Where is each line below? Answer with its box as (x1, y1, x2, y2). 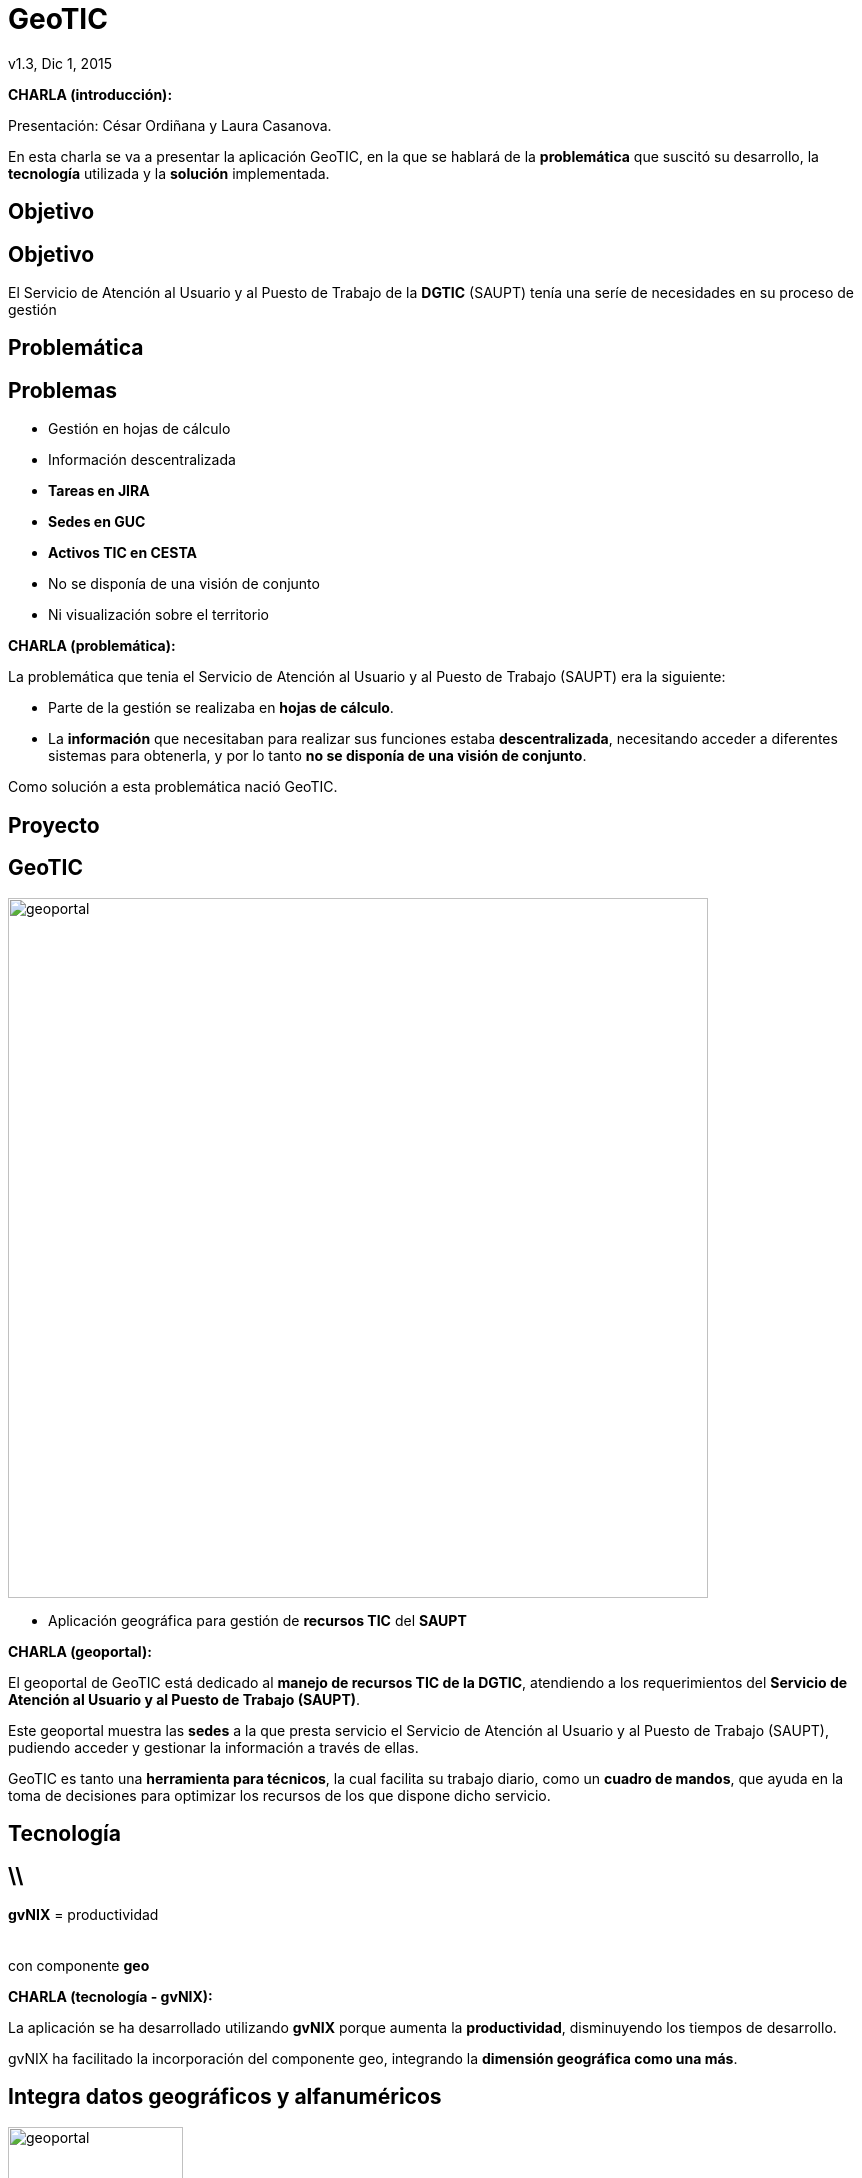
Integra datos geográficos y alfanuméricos (8, 2084, 442, 2110)
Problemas (8, 377, 118, 403)
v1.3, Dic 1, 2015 (8, 54, 112, 72)
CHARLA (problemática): (8, 637, 176, 655)
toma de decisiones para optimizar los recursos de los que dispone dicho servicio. (8, 1786, 551, 1804)
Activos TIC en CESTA (48, 544, 197, 562)
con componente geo (8, 1956, 150, 1974)
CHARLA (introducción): (8, 85, 173, 103)
